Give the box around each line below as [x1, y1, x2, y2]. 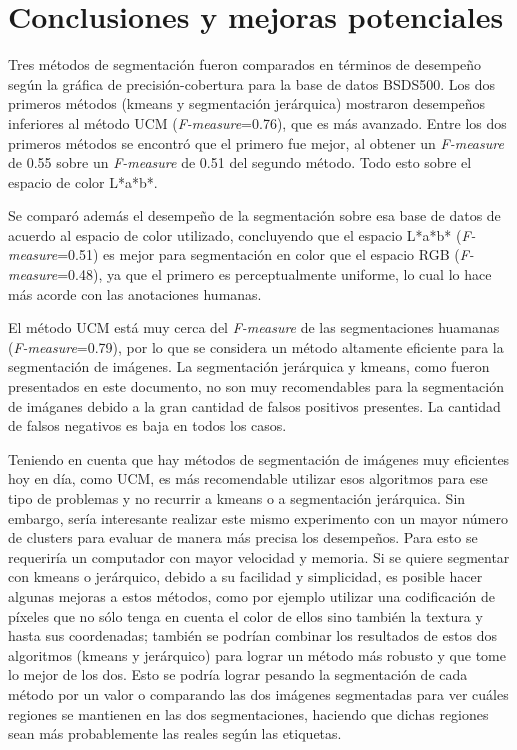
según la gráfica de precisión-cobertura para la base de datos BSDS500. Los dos [8, 73, 495, 94]
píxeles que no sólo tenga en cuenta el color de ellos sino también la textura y [8, 605, 483, 626]
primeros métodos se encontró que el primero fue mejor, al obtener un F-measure [8, 132, 504, 153]
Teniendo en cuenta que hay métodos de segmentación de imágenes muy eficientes [8, 448, 510, 469]
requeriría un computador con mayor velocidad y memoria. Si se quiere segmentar [8, 546, 510, 567]
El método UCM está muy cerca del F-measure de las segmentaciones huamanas [8, 317, 500, 338]
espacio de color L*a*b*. [8, 171, 158, 192]
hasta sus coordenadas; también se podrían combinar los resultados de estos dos [8, 625, 498, 646]
